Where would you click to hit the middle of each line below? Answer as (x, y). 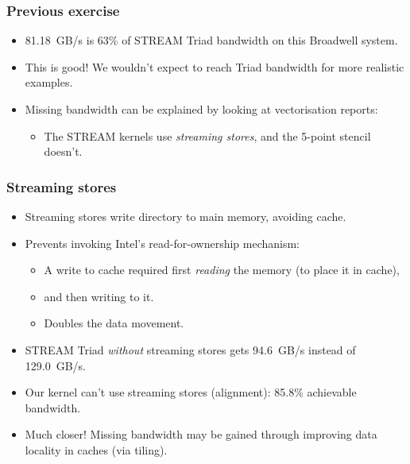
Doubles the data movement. (114, 323)
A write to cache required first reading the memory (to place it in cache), (222, 270)
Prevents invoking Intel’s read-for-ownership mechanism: (162, 243)
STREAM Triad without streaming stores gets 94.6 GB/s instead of (190, 349)
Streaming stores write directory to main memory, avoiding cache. (186, 216)
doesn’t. (63, 151)
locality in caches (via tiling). (96, 449)
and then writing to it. (99, 296)
